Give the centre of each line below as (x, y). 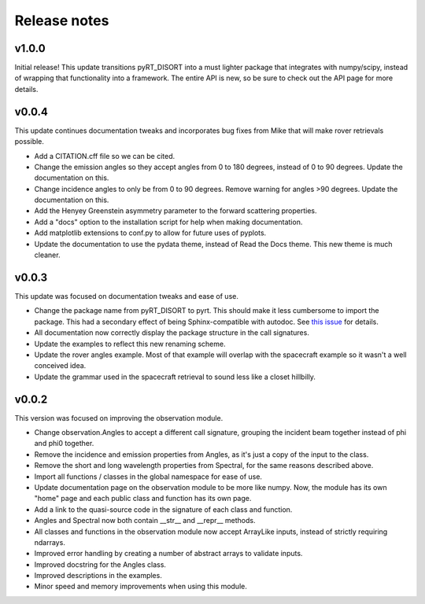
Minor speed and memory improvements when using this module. (140, 587)
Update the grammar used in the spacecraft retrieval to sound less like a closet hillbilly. (175, 377)
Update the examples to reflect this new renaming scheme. (130, 344)
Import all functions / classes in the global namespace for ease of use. (148, 477)
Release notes (62, 20)
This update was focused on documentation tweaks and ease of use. (127, 296)
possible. (30, 142)
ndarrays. (50, 542)
